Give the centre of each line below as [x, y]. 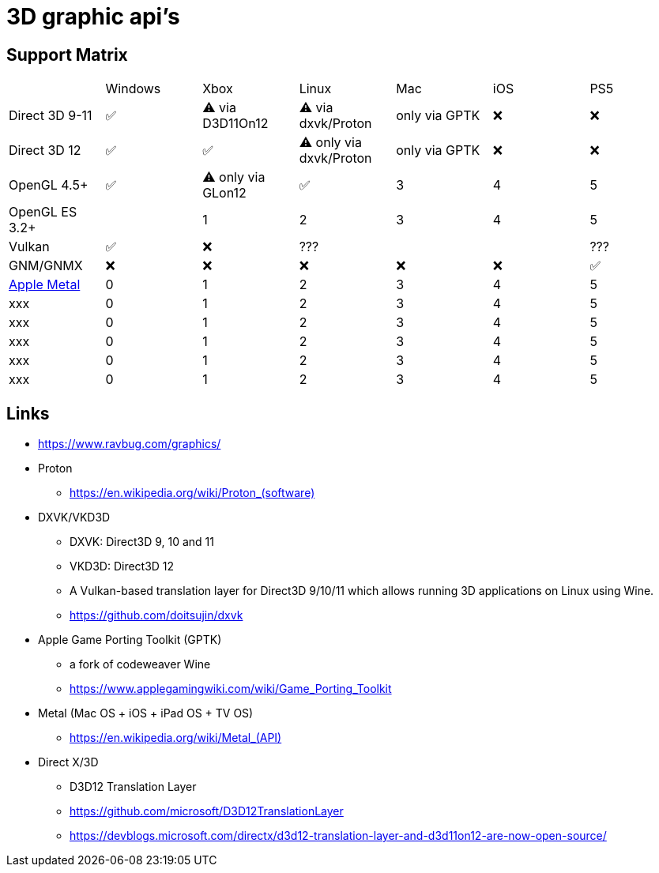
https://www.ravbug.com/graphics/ [130, 444]
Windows [133, 89]
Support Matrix [67, 55]
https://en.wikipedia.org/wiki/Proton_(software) [192, 493]
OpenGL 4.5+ [49, 185]
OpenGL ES [43, 212]
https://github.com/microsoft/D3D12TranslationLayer [207, 811]
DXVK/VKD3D [74, 517]
